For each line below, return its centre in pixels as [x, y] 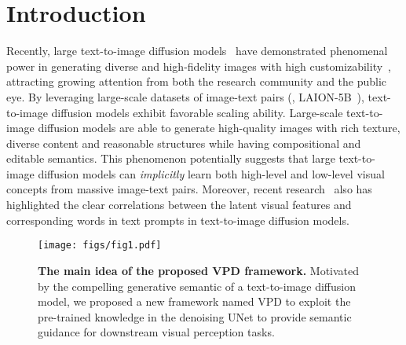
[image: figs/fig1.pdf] [100, 246]
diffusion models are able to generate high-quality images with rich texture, [219, 128]
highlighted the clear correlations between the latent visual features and [179, 205]
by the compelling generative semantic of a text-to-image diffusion [197, 286]
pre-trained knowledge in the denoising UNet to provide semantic [195, 316]
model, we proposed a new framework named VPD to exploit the [194, 301]
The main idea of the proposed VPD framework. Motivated [199, 270]
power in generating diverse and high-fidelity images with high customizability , [199, 66]
